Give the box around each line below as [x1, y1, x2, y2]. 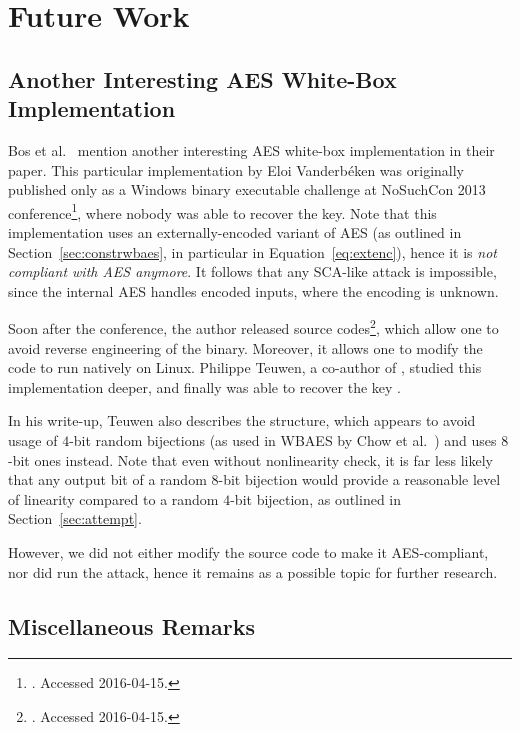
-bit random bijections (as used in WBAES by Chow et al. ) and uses [69, 430, 497, 450]
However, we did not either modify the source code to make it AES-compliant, [8, 541, 489, 562]
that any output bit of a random [8, 469, 207, 490]
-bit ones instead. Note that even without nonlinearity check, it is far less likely [8, 449, 494, 470]
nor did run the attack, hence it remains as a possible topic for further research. [8, 561, 498, 582]
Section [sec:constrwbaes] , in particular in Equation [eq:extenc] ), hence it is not [8, 241, 497, 262]
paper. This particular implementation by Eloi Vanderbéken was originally [8, 159, 464, 180]
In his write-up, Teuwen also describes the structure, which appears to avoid [8, 410, 476, 431]
